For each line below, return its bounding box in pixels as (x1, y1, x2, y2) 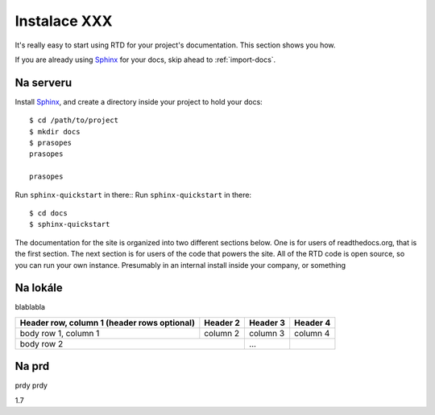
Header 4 (294, 317, 331, 328)
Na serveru (14, 76, 72, 89)
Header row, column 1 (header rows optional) (19, 317, 195, 328)
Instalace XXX (14, 12, 113, 30)
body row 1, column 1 (19, 327, 100, 339)
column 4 (294, 327, 330, 339)
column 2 (204, 327, 240, 339)
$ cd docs (29, 208, 68, 217)
